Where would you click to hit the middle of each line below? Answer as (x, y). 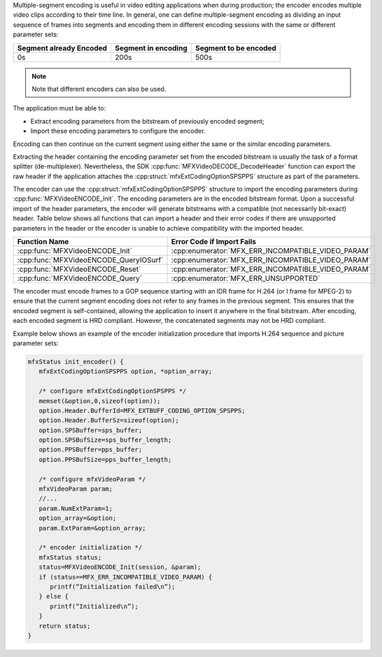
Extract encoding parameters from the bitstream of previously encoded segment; (148, 121)
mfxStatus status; (70, 557)
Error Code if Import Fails (214, 242)
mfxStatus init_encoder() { (76, 361)
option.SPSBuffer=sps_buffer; (91, 430)
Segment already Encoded (62, 48)
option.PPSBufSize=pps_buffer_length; (105, 459)
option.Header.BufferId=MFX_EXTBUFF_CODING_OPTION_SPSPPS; (142, 410)
